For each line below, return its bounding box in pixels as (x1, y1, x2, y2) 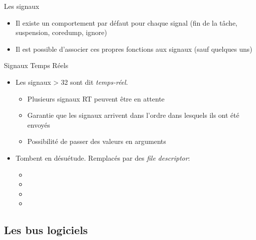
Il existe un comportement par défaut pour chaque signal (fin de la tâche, (15, 17, 238, 28)
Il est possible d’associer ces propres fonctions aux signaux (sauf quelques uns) (15, 43, 253, 54)
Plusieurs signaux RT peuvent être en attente (27, 93, 165, 103)
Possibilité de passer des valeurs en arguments (27, 136, 166, 146)
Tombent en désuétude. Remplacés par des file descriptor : (15, 152, 190, 163)
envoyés (27, 119, 50, 130)
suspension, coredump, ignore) (15, 27, 107, 37)
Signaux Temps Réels (4, 60, 69, 70)
